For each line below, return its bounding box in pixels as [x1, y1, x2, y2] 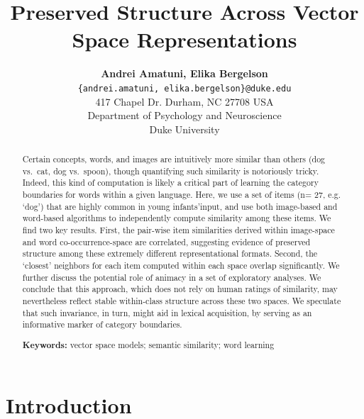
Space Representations [72, 25, 297, 54]
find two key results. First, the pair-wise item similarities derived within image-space [22, 224, 335, 236]
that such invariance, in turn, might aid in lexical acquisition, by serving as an [22, 306, 312, 318]
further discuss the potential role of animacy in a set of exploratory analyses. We [22, 271, 321, 283]
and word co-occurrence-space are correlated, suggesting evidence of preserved [22, 235, 311, 247]
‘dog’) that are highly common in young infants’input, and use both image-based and [22, 200, 338, 212]
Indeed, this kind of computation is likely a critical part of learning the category [22, 177, 319, 189]
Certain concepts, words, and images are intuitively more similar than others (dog [22, 153, 326, 165]
